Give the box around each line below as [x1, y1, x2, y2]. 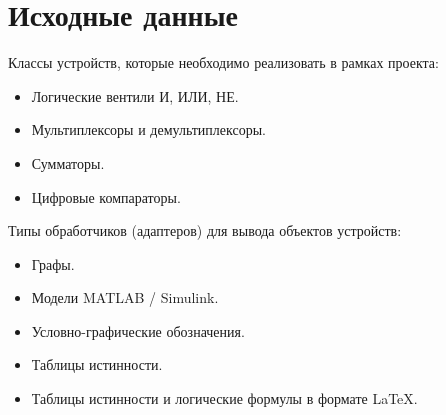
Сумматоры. [31, 152, 105, 173]
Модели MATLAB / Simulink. [31, 287, 219, 308]
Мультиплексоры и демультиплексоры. [31, 119, 266, 140]
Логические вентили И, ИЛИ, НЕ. [31, 85, 239, 106]
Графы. [31, 253, 75, 274]
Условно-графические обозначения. [31, 320, 245, 341]
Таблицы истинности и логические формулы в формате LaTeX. [31, 388, 418, 409]
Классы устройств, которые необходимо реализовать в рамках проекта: [8, 52, 439, 73]
